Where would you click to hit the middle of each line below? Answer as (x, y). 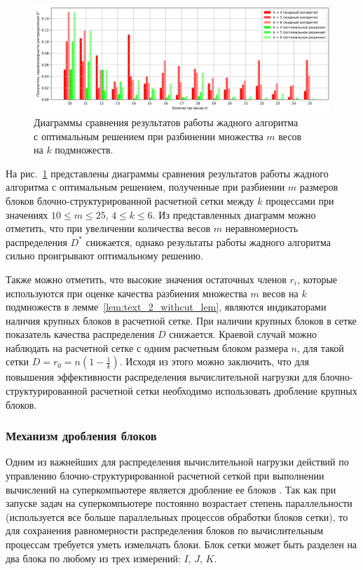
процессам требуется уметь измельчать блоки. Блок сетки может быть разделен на (181, 544)
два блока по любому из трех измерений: (93, 558)
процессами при (300, 200)
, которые (317, 279)
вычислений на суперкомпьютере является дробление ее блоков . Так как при (171, 489)
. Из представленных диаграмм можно (234, 214)
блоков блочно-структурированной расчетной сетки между (130, 200)
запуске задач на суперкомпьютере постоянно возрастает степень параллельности (179, 503)
